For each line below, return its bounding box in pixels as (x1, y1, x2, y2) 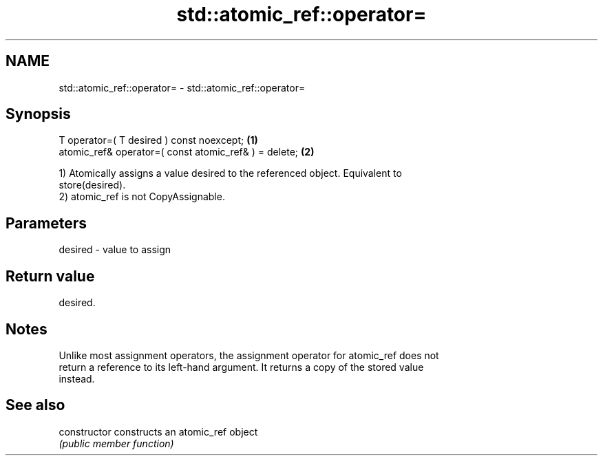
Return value (6, 267, 95, 285)
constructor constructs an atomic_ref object (59, 425, 258, 438)
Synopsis (6, 105, 71, 123)
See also (6, 396, 65, 414)
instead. (59, 372, 95, 385)
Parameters (6, 214, 87, 232)
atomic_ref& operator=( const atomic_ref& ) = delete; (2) (59, 146, 315, 158)
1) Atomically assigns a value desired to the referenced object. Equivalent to (59, 167, 402, 180)
